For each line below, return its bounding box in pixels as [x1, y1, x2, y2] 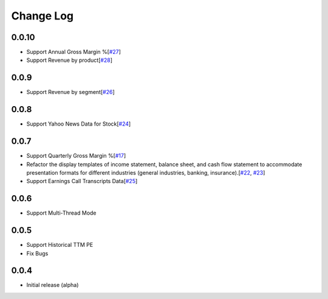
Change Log [11, 9, 74, 22]
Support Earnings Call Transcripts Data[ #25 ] [26, 178, 138, 185]
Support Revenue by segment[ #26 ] [26, 89, 115, 96]
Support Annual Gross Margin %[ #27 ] [26, 49, 121, 56]
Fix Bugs [26, 249, 49, 257]
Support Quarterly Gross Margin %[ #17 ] [26, 152, 126, 160]
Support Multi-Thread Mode [26, 209, 97, 217]
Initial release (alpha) [26, 281, 79, 289]
